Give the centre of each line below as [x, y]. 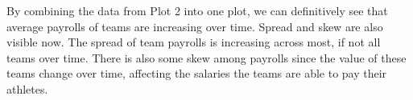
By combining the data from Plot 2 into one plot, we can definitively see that [197, 10]
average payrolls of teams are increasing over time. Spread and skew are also [195, 26]
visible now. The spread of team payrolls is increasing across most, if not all [194, 42]
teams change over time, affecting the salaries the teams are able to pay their [197, 73]
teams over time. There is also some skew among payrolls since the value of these [206, 57]
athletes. [27, 88]
